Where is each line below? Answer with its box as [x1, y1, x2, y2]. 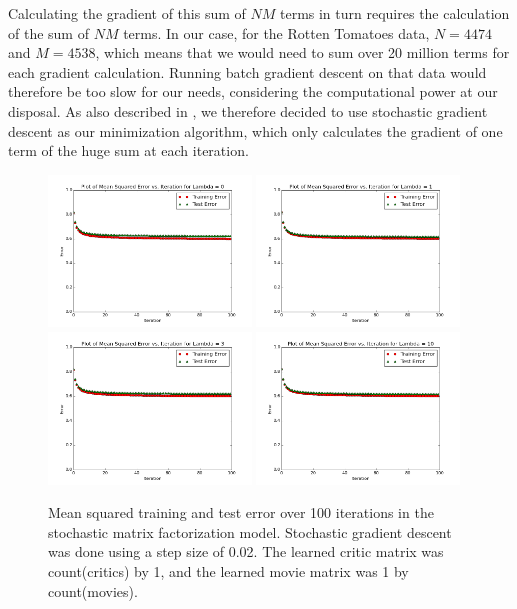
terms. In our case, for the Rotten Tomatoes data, [123, 22, 430, 43]
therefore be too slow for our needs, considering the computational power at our [8, 81, 498, 102]
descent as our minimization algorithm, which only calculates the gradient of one [8, 120, 503, 141]
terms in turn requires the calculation [279, 3, 510, 23]
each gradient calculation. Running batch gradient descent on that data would [8, 61, 487, 82]
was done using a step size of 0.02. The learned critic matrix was [48, 541, 444, 562]
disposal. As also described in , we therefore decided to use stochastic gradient [8, 100, 488, 121]
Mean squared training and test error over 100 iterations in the [48, 502, 434, 523]
